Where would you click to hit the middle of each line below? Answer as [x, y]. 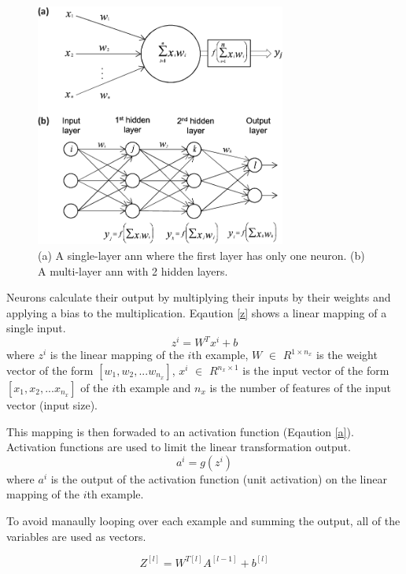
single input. [36, 328]
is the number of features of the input [300, 388]
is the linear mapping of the [117, 355]
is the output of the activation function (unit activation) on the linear [219, 478]
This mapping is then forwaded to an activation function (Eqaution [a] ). [180, 431]
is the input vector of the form [316, 370]
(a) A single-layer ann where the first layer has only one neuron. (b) [201, 255]
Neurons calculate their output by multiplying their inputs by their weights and [199, 297]
